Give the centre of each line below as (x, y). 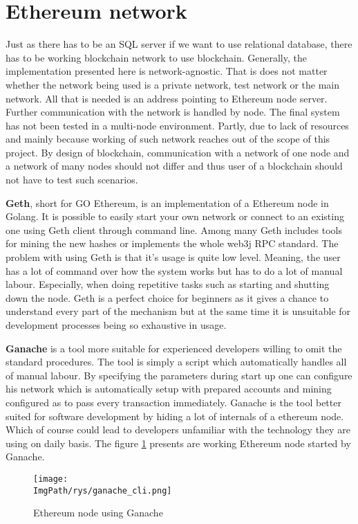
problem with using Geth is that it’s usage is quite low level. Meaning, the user (173, 257)
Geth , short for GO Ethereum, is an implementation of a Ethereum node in (167, 202)
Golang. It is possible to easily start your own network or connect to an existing (175, 216)
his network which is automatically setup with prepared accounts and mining (169, 389)
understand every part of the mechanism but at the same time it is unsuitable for (178, 311)
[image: (51, 479)
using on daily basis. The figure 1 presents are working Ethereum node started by (178, 443)
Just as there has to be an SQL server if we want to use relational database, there (179, 44)
